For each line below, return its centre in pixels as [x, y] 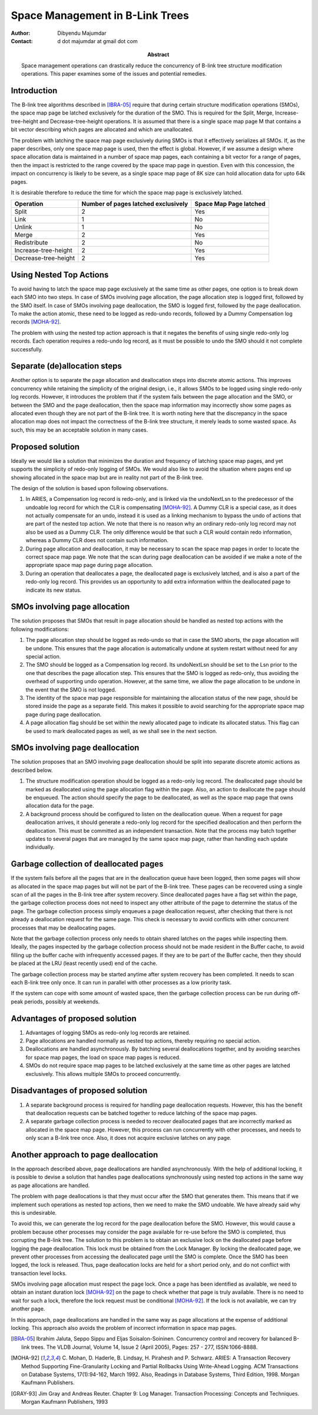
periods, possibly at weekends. [62, 1002]
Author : [21, 33]
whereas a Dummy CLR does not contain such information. [97, 540]
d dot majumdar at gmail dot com [97, 41]
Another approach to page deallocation [85, 1155]
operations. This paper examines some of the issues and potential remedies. [114, 74]
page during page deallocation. [64, 714]
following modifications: [40, 629]
